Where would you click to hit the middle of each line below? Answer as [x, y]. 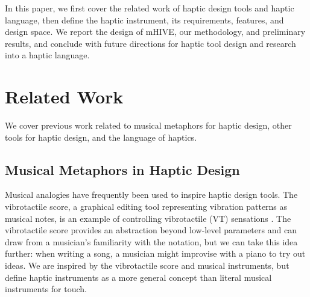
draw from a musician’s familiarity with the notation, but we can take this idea [151, 241]
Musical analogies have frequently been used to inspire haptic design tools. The [151, 194]
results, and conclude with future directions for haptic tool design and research [150, 43]
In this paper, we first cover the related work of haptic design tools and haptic [150, 8]
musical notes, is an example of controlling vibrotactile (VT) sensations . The [148, 218]
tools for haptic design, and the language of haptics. [101, 137]
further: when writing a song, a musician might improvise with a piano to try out [155, 253]
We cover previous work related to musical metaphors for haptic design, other [148, 125]
